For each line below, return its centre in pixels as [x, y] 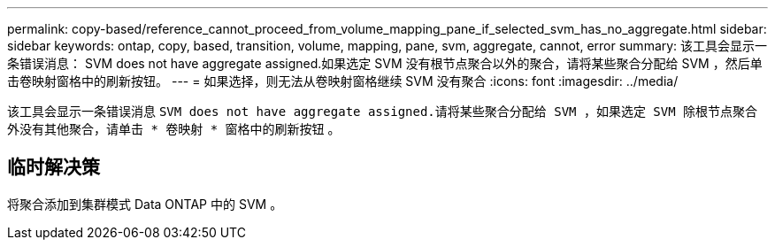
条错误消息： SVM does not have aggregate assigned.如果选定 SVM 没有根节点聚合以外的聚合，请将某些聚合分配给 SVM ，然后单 [385, 63]
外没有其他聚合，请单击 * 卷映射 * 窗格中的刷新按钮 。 [174, 129]
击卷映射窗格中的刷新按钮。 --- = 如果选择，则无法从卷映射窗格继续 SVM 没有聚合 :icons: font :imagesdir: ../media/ [343, 81]
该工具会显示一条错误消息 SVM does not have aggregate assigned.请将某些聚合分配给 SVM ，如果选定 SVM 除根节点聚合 [383, 111]
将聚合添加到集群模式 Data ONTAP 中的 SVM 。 [145, 204]
